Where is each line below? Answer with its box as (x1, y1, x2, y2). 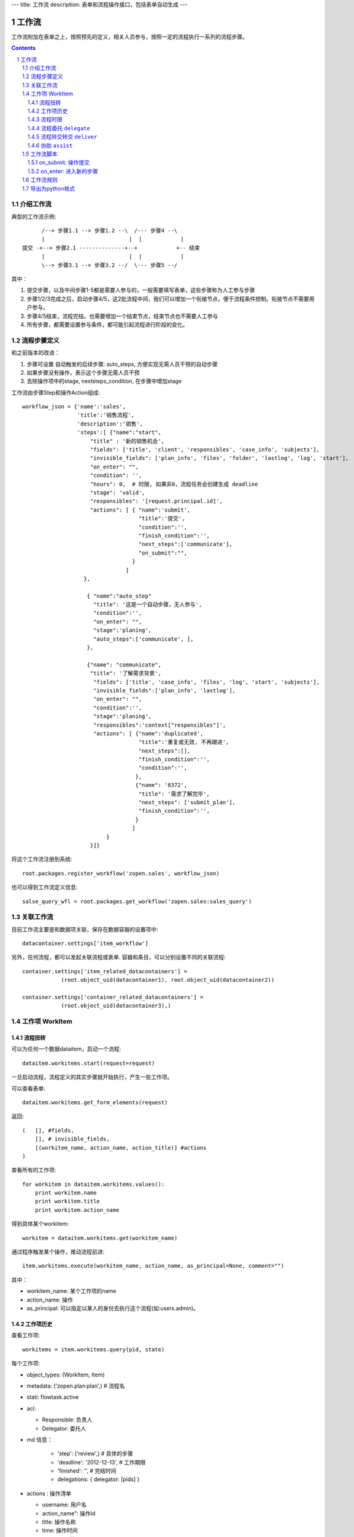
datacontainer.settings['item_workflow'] (22, 940, 148, 947)
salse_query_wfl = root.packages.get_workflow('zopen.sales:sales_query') (22, 898, 252, 905)
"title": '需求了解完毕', (138, 790, 210, 797)
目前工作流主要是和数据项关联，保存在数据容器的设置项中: (11, 925, 159, 933)
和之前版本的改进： (11, 349, 60, 357)
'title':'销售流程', (77, 412, 135, 419)
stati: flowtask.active (26, 1393, 79, 1401)
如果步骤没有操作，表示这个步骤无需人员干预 (26, 369, 140, 376)
